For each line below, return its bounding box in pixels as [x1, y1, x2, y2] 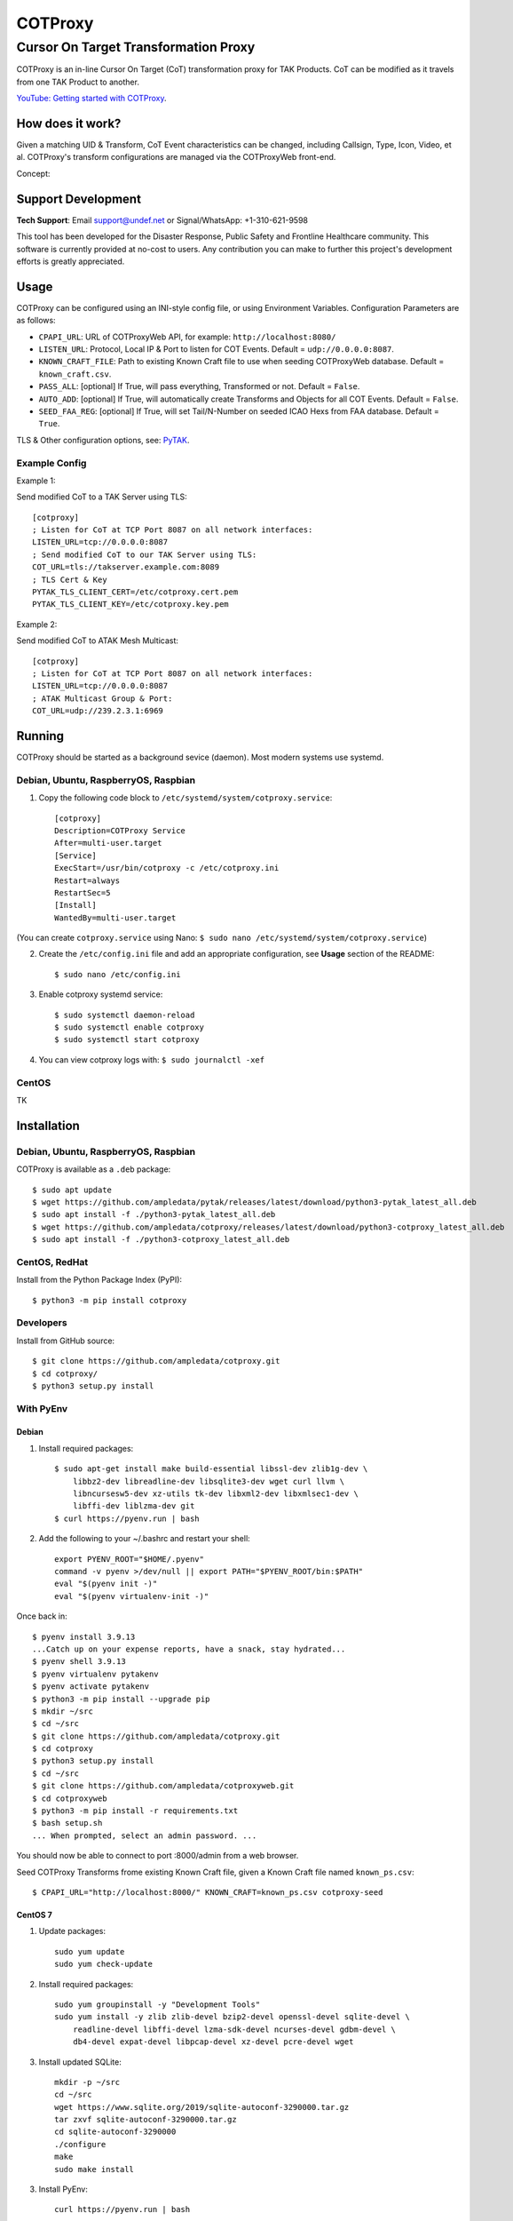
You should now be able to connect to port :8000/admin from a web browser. [16, 1851, 299, 1861]
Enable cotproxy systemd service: [38, 989, 163, 999]
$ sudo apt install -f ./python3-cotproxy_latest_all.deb [32, 1235, 290, 1245]
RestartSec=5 [54, 888, 111, 897]
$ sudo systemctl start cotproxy [54, 1035, 200, 1045]
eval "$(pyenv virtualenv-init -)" [54, 1591, 209, 1601]
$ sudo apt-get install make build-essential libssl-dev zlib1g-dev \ [54, 1464, 368, 1474]
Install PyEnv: [38, 2184, 88, 2194]
